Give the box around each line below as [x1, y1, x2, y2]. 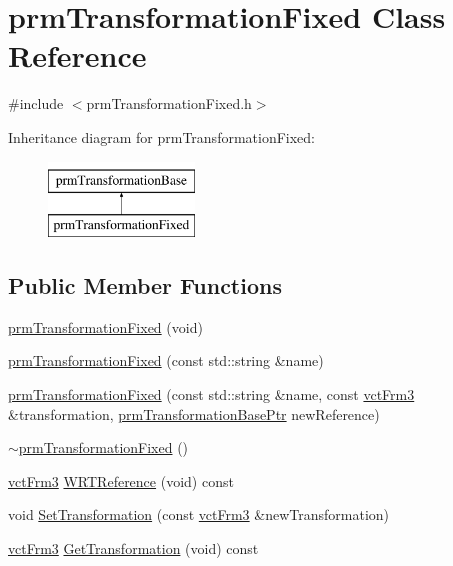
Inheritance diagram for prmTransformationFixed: [8, 126, 316, 147]
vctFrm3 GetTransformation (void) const [8, 538, 259, 559]
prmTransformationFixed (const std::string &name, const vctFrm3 [8, 384, 415, 405]
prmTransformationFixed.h [86, 93, 252, 114]
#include [8, 93, 64, 114]
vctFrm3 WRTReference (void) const [8, 470, 234, 491]
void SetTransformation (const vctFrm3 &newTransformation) [8, 504, 390, 525]
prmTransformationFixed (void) [8, 316, 203, 337]
